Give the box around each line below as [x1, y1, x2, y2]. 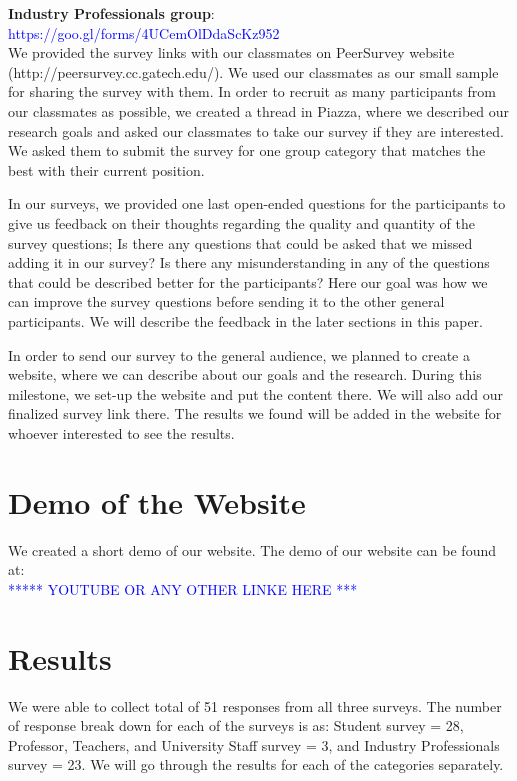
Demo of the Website [8, 481, 306, 522]
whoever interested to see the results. [8, 422, 235, 443]
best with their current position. [8, 159, 205, 180]
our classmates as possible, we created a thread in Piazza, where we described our [8, 100, 510, 121]
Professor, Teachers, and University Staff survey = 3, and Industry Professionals [8, 734, 500, 755]
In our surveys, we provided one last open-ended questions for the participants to [8, 193, 506, 214]
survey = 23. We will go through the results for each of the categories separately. [8, 754, 504, 775]
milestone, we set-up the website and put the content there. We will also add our [8, 383, 504, 404]
